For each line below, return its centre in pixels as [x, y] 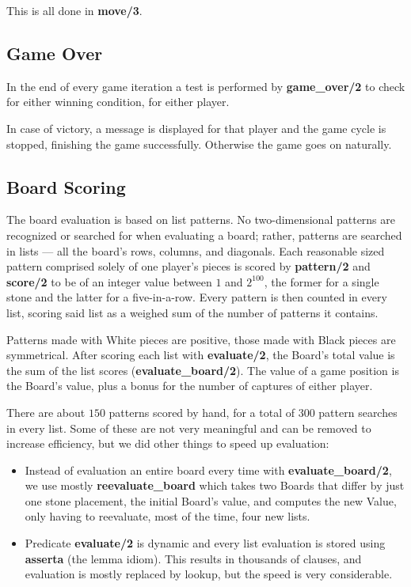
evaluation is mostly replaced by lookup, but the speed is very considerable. [209, 574]
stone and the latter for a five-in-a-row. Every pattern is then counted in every [197, 297]
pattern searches [358, 412]
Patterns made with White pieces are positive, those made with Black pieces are [201, 339]
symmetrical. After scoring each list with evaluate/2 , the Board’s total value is [201, 355]
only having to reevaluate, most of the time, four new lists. [167, 516]
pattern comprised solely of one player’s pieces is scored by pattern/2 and [188, 266]
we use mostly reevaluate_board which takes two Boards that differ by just [215, 485]
